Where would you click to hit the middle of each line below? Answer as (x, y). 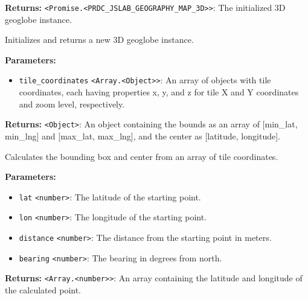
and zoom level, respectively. (72, 104)
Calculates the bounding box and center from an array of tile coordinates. (142, 156)
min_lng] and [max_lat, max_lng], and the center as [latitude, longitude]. (143, 136)
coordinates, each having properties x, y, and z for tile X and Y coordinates (159, 92)
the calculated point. (43, 290)
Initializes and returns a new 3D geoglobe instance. (99, 40)
